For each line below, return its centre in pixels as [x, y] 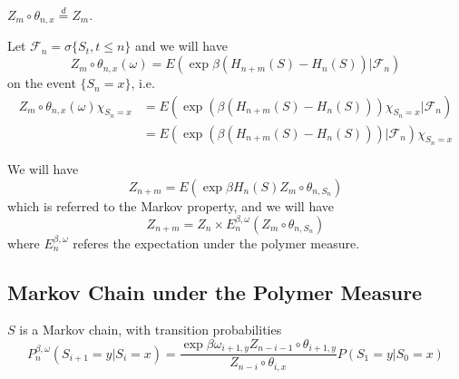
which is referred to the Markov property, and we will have [171, 205]
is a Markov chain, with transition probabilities [151, 330]
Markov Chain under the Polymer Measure [215, 292]
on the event [42, 83]
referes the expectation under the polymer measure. [216, 243]
